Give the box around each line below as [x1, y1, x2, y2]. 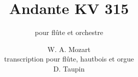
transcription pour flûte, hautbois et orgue [4, 53, 134, 64]
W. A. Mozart [47, 43, 90, 54]
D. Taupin [53, 63, 85, 73]
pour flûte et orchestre [34, 27, 103, 37]
